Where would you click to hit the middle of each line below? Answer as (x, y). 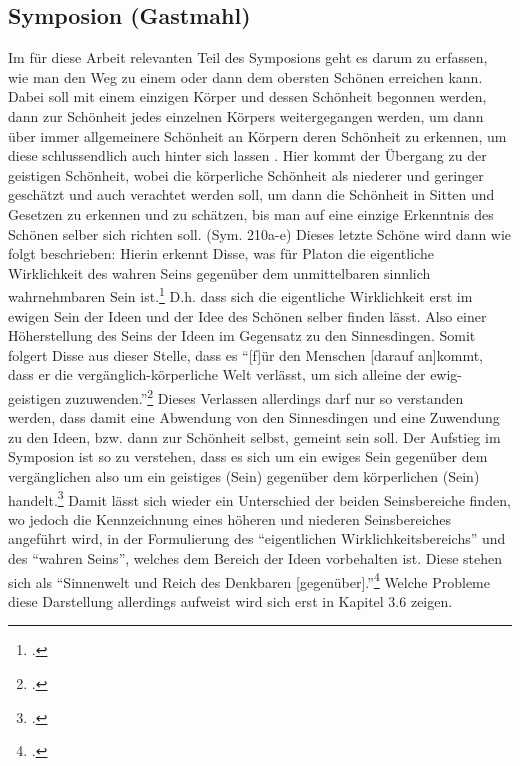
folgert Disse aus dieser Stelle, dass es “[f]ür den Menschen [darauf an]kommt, (246, 354)
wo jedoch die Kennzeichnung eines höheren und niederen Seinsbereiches (229, 518)
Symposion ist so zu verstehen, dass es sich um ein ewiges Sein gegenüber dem (248, 456)
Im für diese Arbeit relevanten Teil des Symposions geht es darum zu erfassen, (248, 57)
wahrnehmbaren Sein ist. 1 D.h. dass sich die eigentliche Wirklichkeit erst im (240, 294)
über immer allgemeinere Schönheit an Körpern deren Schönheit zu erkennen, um (257, 135)
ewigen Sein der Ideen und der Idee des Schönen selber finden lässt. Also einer (247, 315)
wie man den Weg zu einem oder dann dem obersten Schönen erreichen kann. (245, 76)
